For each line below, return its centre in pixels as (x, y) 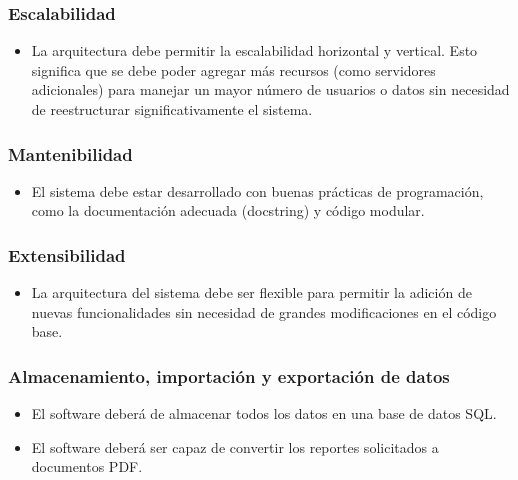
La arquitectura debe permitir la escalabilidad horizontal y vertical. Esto (254, 50)
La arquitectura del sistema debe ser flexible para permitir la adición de (251, 292)
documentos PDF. (87, 466)
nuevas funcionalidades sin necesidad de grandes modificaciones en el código (264, 311)
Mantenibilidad (70, 153)
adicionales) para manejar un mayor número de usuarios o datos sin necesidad (270, 89)
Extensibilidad (67, 254)
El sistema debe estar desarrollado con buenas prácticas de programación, (257, 190)
